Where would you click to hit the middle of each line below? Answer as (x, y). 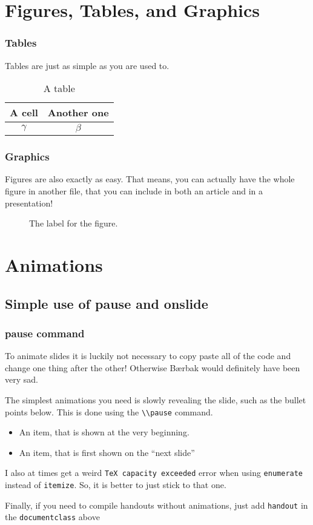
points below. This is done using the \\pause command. (109, 411)
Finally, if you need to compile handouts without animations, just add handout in (156, 505)
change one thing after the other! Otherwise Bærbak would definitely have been (153, 367)
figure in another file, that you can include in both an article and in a (134, 191)
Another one (78, 113)
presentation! (29, 203)
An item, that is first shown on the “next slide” (107, 452)
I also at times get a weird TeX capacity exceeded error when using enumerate (154, 473)
